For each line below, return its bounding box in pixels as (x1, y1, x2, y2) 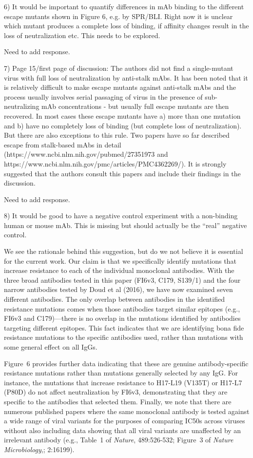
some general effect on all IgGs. (4, 342, 97, 352)
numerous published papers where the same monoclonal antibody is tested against (4, 406, 250, 416)
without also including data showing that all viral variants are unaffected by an (4, 425, 241, 435)
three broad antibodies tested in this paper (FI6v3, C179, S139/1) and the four (4, 274, 241, 285)
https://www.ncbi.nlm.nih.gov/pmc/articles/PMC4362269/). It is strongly (4, 158, 227, 168)
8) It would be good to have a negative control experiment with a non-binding (4, 210, 238, 221)
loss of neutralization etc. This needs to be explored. (4, 30, 160, 40)
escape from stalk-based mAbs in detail (4, 139, 121, 149)
